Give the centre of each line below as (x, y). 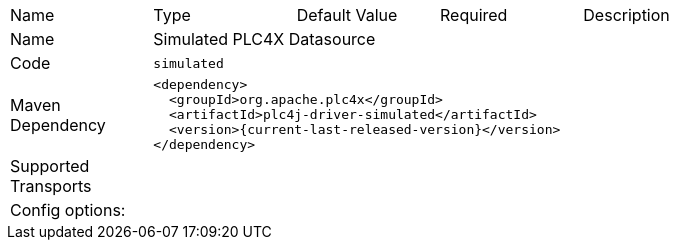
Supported (50, 166)
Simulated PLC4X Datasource (264, 39)
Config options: (68, 210)
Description (626, 15)
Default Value (347, 15)
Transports (51, 186)
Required (473, 15)
